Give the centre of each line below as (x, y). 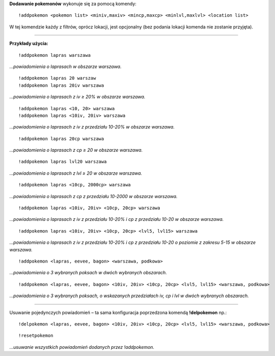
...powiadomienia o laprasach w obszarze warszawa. (65, 67)
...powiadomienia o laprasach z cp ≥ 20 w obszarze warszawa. (76, 150)
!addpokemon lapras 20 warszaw (57, 78)
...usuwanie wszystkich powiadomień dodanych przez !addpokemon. (82, 347)
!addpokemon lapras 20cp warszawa (61, 139)
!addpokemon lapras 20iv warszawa (61, 85)
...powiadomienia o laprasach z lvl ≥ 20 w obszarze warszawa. (76, 173)
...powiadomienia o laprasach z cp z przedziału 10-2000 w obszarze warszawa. (93, 196)
